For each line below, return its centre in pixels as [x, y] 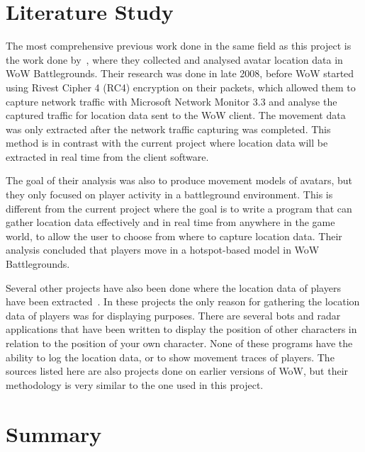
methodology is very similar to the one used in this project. [135, 384]
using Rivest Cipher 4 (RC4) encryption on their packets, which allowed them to [181, 87]
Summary [54, 433]
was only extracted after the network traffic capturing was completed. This [168, 129]
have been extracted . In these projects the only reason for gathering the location [183, 301]
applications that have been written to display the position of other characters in [181, 329]
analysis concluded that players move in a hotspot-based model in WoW [163, 250]
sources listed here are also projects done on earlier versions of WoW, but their [177, 371]
